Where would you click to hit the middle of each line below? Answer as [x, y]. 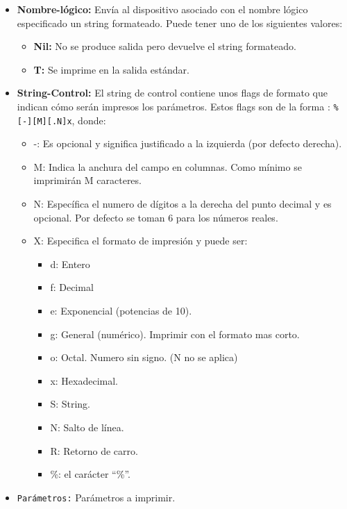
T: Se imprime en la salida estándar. [111, 69]
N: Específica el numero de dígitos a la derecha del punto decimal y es [183, 204]
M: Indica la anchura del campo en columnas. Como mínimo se [168, 166]
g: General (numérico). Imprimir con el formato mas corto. [175, 334]
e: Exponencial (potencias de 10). [121, 311]
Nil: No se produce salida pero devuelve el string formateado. [165, 46]
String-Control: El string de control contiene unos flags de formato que [172, 93]
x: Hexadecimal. [84, 380]
